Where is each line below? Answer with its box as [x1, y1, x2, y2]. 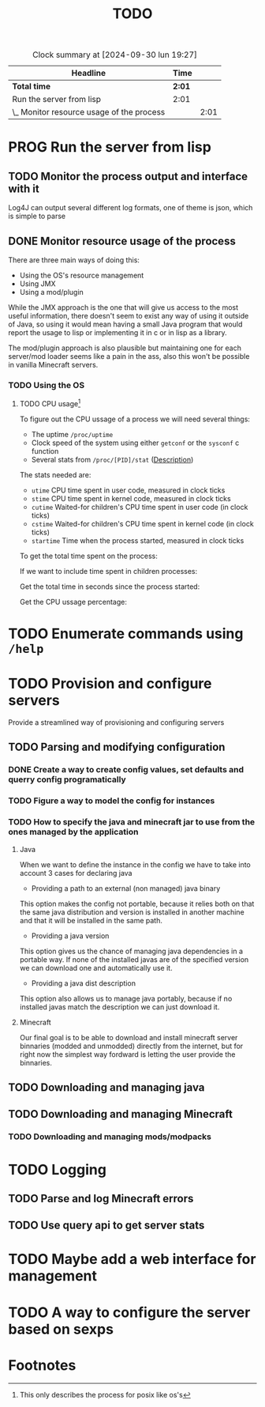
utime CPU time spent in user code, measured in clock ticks [31, 485, 226, 495]
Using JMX [19, 279, 56, 289]
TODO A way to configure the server [8, 1303, 251, 1321]
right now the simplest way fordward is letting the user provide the [19, 1049, 236, 1059]
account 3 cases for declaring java [19, 868, 132, 877]
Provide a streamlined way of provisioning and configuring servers [8, 718, 225, 727]
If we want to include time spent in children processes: [19, 566, 198, 575]
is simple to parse [8, 211, 65, 221]
